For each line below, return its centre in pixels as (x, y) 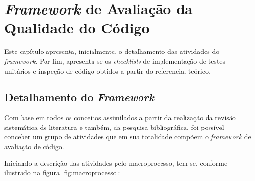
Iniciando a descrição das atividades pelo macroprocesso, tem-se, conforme (116, 163)
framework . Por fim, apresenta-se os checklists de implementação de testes (115, 61)
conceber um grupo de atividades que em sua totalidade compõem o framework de (128, 137)
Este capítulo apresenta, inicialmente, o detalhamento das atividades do (112, 51)
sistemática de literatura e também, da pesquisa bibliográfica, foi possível (114, 127)
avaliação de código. (34, 146)
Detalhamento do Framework (79, 97)
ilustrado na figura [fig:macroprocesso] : (62, 172)
